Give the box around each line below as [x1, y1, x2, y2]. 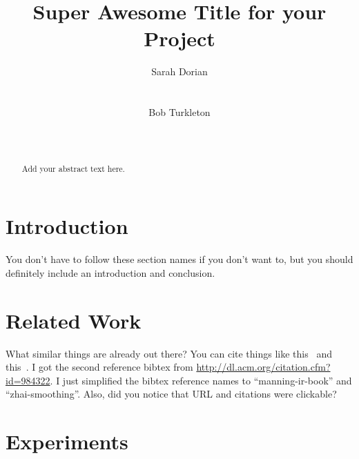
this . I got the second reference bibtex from [6, 360, 193, 374]
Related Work [6, 306, 142, 334]
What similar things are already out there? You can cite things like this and [6, 346, 332, 360]
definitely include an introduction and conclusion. [6, 265, 215, 280]
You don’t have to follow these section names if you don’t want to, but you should [6, 252, 353, 266]
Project [144, 24, 215, 52]
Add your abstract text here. [21, 162, 125, 174]
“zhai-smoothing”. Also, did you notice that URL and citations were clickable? [6, 387, 337, 401]
